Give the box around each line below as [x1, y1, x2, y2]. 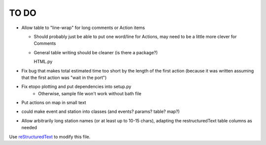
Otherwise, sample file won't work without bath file [38, 90, 141, 96]
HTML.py [33, 59, 53, 65]
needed [21, 125, 37, 131]
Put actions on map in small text [21, 100, 86, 106]
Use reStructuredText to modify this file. [9, 134, 91, 140]
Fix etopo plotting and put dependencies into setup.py [21, 84, 132, 90]
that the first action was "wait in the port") [21, 74, 107, 80]
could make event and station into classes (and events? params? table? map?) [21, 109, 180, 114]
